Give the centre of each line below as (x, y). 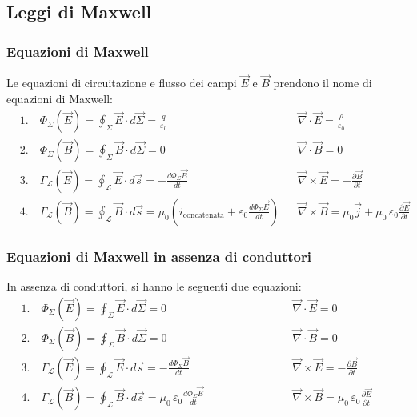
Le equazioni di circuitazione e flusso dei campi (122, 83)
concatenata (204, 216)
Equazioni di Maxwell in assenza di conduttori (159, 256)
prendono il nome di (323, 83)
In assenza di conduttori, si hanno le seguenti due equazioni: (154, 286)
